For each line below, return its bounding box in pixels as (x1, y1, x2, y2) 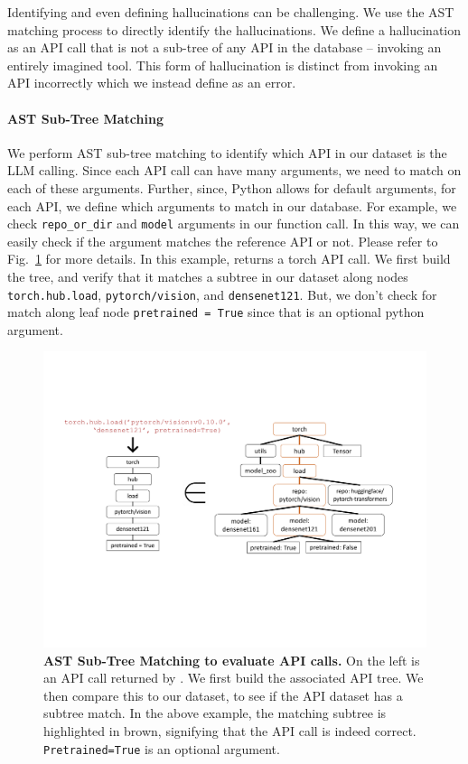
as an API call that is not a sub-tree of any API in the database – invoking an (7, 38, 442, 57)
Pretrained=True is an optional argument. (43, 739, 280, 758)
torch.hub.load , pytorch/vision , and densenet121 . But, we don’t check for (7, 284, 437, 303)
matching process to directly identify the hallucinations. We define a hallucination (7, 20, 462, 39)
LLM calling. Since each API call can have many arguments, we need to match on (7, 161, 462, 180)
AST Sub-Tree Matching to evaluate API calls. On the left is (43, 650, 420, 669)
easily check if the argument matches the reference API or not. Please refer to (7, 231, 438, 250)
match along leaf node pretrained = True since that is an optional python (7, 303, 425, 321)
